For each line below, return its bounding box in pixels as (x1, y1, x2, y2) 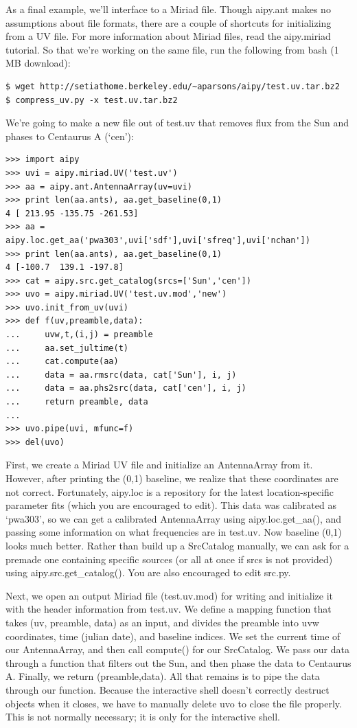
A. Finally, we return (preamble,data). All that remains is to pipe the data (5, 669, 320, 683)
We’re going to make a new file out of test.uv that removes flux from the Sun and (5, 115, 349, 130)
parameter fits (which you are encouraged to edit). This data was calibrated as (5, 498, 336, 512)
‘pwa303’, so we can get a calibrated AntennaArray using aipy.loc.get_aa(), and (5, 511, 342, 525)
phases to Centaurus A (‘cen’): (5, 128, 134, 143)
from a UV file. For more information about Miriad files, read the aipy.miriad (5, 29, 331, 43)
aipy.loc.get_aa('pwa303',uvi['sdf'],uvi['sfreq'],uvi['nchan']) (5, 235, 310, 245)
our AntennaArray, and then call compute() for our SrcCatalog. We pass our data (5, 642, 349, 657)
